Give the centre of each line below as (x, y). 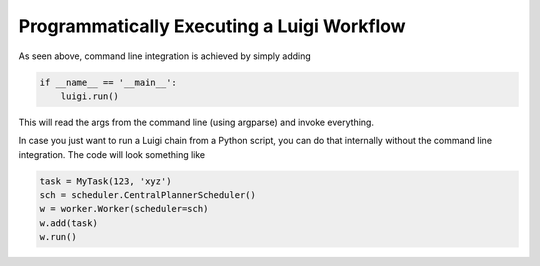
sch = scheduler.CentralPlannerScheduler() (148, 195)
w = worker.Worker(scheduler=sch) (124, 209)
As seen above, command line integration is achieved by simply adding (165, 56)
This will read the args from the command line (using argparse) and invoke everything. (196, 122)
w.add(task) (69, 223)
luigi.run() (90, 96)
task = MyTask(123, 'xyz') (105, 181)
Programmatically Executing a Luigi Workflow (212, 26)
